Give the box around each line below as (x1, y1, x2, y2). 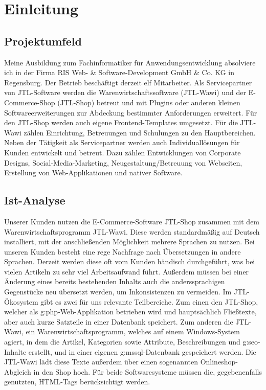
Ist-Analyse (4, 192, 65, 208)
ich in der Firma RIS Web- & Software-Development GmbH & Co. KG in (4, 67, 235, 78)
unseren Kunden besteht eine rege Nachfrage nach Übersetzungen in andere (4, 246, 241, 257)
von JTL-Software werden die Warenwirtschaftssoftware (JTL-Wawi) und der (4, 87, 246, 98)
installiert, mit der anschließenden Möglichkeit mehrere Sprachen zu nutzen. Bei (4, 236, 255, 247)
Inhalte (4, 346, 27, 357)
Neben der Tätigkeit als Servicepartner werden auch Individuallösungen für (4, 137, 240, 148)
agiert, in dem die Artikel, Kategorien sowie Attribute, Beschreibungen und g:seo (4, 336, 258, 347)
